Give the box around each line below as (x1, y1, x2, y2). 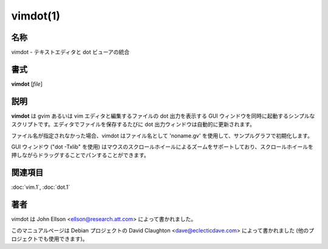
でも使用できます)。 (37, 235, 88, 243)
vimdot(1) (11, 9, 61, 23)
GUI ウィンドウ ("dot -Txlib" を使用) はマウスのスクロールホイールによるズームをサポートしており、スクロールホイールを (11, 143, 314, 150)
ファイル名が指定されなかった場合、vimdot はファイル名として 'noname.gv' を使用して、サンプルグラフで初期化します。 (11, 132, 313, 139)
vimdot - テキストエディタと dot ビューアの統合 (11, 49, 130, 56)
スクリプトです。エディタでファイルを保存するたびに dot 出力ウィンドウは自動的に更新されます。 (11, 121, 255, 128)
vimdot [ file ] (11, 80, 43, 88)
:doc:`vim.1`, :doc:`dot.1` (11, 183, 70, 191)
